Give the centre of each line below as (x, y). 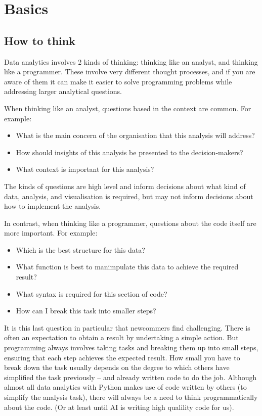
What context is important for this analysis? (85, 169)
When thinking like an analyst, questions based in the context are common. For (128, 108)
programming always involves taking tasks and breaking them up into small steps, (131, 348)
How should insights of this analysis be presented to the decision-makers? (129, 152)
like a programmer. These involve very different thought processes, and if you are (130, 72)
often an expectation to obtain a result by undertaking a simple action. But (121, 337)
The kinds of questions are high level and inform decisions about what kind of (125, 186)
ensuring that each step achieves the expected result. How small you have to (122, 357)
